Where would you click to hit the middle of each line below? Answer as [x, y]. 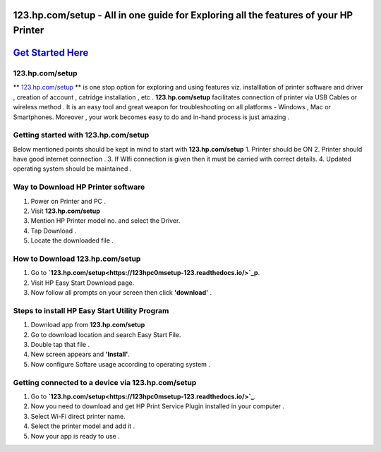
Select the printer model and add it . [83, 426]
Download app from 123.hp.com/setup [88, 325]
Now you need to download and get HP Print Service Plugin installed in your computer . [158, 406]
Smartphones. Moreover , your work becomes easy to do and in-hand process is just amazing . [151, 117]
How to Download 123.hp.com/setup [77, 259]
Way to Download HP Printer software [79, 187]
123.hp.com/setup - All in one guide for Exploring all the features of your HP [183, 15]
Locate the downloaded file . [72, 240]
